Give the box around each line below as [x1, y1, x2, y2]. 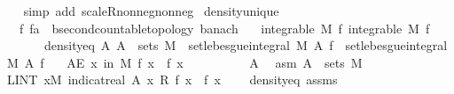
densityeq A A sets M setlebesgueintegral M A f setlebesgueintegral [43, 36, 448, 54]
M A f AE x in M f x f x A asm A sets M [6, 53, 363, 71]
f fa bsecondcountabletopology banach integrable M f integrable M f [19, 18, 430, 37]
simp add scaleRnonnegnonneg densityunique [23, 2, 279, 19]
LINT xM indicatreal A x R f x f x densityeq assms [6, 70, 338, 89]
